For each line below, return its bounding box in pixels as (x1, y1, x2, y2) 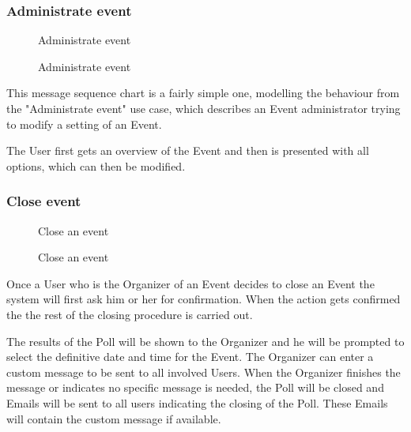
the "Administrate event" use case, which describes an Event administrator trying (6, 100, 401, 116)
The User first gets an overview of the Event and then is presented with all (6, 142, 369, 159)
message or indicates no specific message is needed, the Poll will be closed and (6, 379, 384, 396)
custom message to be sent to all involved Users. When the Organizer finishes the (6, 363, 401, 380)
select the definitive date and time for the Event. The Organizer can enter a (6, 348, 374, 365)
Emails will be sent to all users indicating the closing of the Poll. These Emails (6, 394, 388, 411)
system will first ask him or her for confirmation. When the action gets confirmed (6, 291, 401, 307)
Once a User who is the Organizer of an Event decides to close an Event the (6, 275, 375, 291)
